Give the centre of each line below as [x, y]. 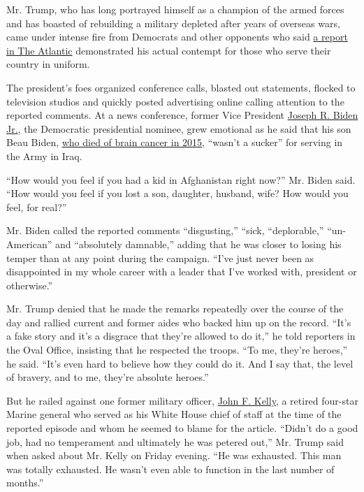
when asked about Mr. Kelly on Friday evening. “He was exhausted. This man [174, 455]
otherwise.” [30, 285]
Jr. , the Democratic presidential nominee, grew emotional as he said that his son [179, 128]
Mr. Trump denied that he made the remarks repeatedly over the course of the [175, 309]
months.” [25, 483]
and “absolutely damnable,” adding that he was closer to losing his [198, 244]
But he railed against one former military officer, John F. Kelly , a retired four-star [182, 400]
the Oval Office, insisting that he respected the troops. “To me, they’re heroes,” [177, 350]
